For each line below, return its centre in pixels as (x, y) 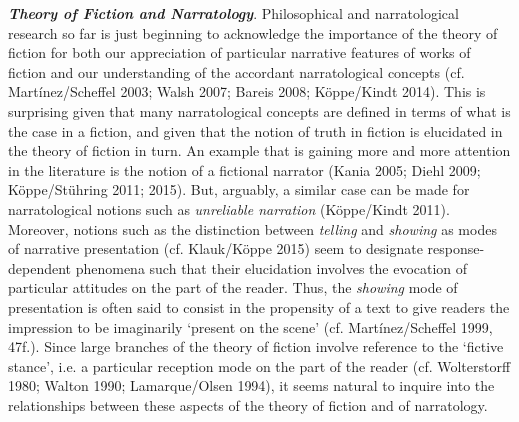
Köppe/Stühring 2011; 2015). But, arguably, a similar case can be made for (239, 189)
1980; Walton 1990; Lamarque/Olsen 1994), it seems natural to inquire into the (251, 385)
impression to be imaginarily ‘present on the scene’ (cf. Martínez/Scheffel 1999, (250, 326)
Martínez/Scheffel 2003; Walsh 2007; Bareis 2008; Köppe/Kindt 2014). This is (247, 91)
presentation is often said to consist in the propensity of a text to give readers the (259, 306)
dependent (40, 267)
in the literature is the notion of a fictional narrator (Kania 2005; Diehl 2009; (244, 169)
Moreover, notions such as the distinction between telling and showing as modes (252, 228)
